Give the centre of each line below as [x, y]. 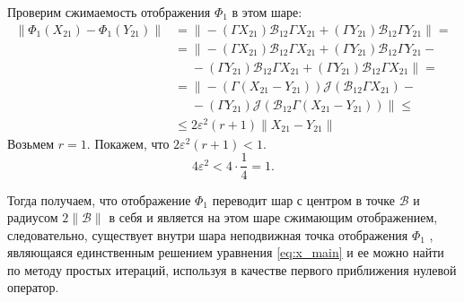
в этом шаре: [267, 12]
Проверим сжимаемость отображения [109, 12]
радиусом [33, 217]
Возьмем [31, 143]
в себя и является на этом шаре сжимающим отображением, [273, 217]
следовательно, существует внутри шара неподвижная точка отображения [208, 234]
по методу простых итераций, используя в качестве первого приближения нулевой [232, 269]
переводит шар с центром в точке [303, 199]
